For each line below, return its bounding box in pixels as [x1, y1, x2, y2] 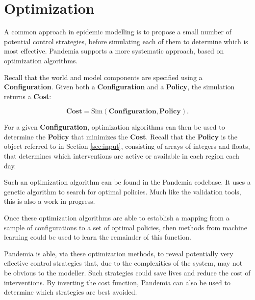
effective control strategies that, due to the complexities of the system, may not [4, 258, 243, 268]
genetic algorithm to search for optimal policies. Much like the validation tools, [4, 186, 241, 196]
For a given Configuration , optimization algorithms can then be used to [4, 122, 225, 132]
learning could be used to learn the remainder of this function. [4, 232, 191, 242]
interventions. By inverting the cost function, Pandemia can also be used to [4, 277, 230, 287]
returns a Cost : [4, 91, 51, 101]
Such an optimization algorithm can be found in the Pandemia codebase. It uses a [4, 177, 251, 187]
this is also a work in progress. [4, 196, 95, 206]
